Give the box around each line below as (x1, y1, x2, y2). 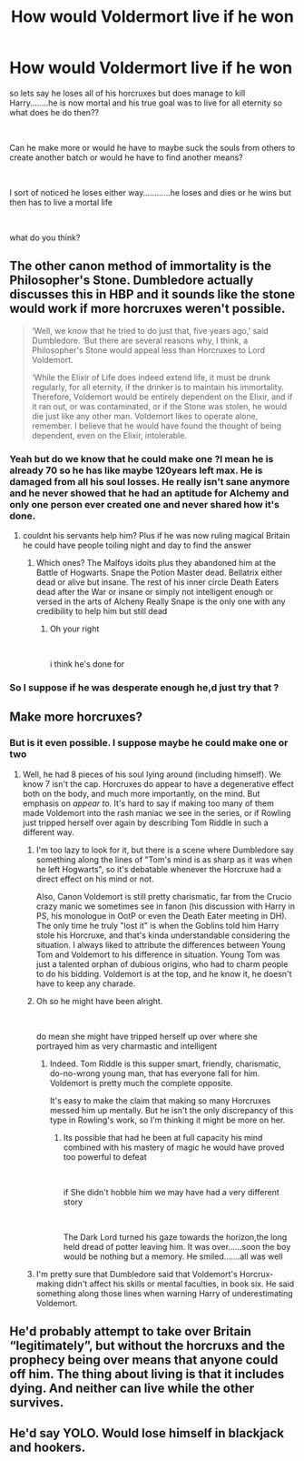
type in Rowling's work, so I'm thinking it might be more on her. (49, 1114, 286, 1125)
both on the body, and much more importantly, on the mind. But (22, 788, 260, 799)
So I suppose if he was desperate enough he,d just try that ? (9, 680, 279, 693)
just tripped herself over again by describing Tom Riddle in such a (22, 817, 270, 828)
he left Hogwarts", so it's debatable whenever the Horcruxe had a (35, 863, 281, 874)
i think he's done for (49, 659, 125, 670)
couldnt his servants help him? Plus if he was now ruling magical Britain (22, 530, 290, 541)
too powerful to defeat (63, 1151, 147, 1162)
